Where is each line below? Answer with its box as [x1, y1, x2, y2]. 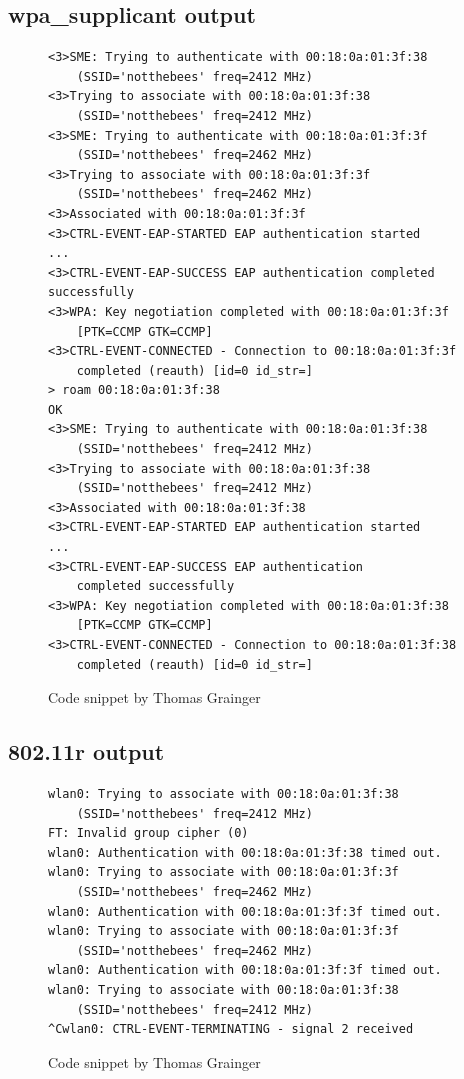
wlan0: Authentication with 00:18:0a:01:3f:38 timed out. [48, 845, 442, 860]
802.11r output [8, 736, 165, 767]
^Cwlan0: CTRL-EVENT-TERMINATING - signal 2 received [48, 1022, 414, 1037]
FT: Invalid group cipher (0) [48, 826, 249, 841]
